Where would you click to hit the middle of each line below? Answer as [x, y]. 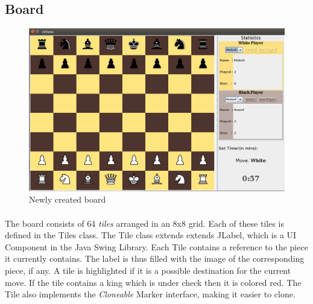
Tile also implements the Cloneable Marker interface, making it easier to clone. [150, 294]
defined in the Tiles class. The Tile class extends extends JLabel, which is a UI [151, 235]
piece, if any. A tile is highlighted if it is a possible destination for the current [148, 270]
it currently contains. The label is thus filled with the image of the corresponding [155, 258]
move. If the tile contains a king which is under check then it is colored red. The [153, 282]
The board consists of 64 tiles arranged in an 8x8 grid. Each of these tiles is [145, 223]
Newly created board [68, 199]
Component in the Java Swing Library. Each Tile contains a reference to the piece [156, 246]
